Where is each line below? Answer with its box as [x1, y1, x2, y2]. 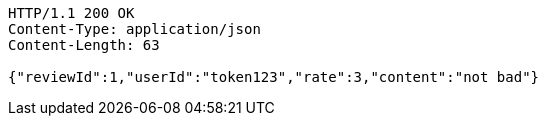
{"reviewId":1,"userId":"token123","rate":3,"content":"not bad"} [8, 69, 540, 85]
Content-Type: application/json [8, 21, 261, 37]
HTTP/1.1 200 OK [8, 5, 135, 21]
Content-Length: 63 [8, 37, 160, 53]
